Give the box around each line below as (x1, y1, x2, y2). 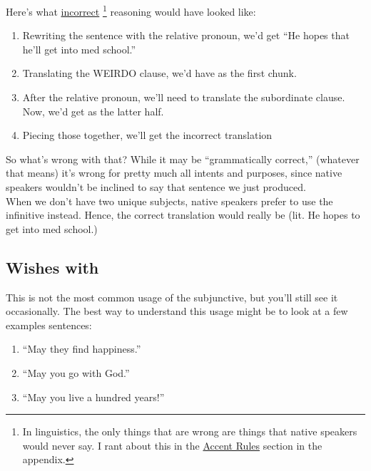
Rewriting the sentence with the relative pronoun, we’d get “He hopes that (22, 28, 350, 43)
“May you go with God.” (22, 365, 130, 380)
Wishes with (6, 256, 99, 278)
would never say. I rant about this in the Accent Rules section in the (22, 438, 322, 452)
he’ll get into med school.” (22, 41, 136, 56)
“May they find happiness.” (22, 341, 141, 356)
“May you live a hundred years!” (22, 389, 165, 404)
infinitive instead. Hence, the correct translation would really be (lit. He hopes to (6, 207, 360, 222)
